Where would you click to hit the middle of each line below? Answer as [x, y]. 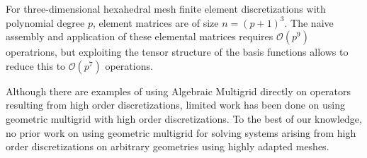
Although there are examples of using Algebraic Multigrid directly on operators [179, 91]
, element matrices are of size [156, 22]
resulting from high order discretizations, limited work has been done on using [175, 105]
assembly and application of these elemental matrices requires [140, 36]
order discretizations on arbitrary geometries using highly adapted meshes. [168, 146]
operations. [129, 65]
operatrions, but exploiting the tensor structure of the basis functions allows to [177, 52]
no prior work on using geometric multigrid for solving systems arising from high [181, 132]
